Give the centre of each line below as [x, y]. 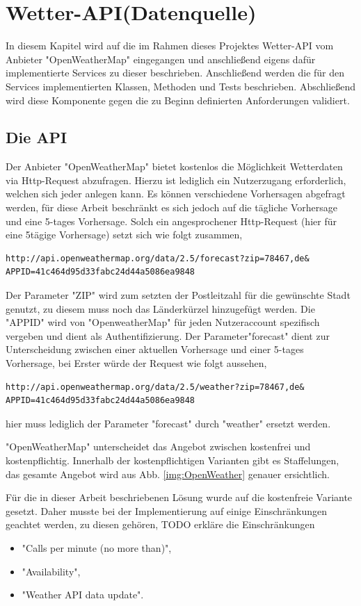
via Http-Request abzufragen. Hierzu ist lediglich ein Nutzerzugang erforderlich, [176, 180]
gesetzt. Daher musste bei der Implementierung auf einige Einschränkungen [167, 510]
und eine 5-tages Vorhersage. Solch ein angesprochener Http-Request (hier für [171, 221]
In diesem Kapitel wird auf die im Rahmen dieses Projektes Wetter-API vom [170, 46]
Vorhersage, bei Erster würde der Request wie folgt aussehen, [136, 363]
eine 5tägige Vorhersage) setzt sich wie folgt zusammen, [124, 235]
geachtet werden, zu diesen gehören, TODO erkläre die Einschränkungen [160, 524]
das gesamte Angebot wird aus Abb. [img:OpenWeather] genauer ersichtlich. [168, 474]
